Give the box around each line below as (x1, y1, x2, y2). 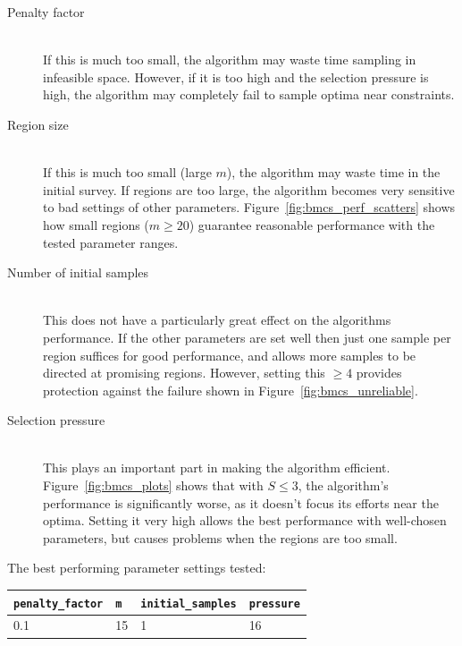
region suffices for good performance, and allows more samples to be (43, 345, 416, 364)
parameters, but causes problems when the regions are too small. (43, 528, 398, 547)
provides (356, 363, 402, 382)
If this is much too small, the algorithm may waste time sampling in (43, 50, 416, 69)
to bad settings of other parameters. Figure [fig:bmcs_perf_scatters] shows (43, 198, 456, 217)
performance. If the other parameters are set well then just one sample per (43, 327, 451, 346)
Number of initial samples (7, 263, 149, 282)
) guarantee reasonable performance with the (189, 215, 435, 234)
